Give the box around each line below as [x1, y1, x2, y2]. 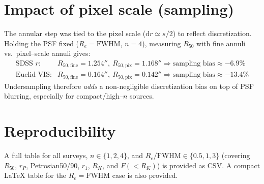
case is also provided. [112, 170, 178, 180]
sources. [130, 90, 154, 101]
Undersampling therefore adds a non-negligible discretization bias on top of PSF [4, 80, 254, 91]
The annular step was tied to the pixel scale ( [4, 28, 146, 39]
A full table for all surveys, [4, 150, 88, 161]
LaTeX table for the [4, 170, 66, 180]
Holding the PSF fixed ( [4, 38, 79, 48]
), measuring [142, 38, 181, 48]
